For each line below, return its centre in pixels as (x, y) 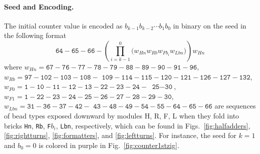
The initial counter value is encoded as (63, 25)
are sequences (235, 106)
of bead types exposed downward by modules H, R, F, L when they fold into (122, 115)
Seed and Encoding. (39, 6)
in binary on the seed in (210, 25)
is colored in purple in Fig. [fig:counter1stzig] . (109, 145)
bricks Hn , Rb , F (28, 125)
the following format (35, 35)
